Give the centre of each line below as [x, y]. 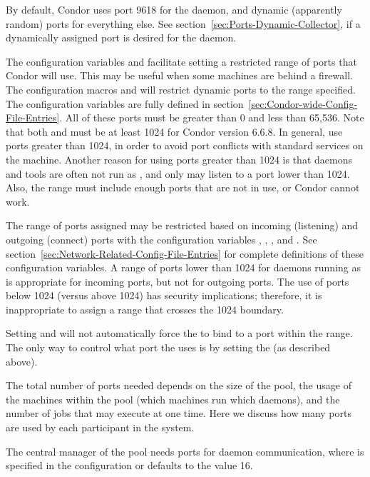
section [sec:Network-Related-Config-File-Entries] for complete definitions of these [185, 253]
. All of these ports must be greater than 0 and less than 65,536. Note [212, 117]
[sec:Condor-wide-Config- [303, 103]
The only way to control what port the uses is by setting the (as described [168, 347]
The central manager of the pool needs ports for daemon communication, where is [185, 451]
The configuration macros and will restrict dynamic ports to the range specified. [181, 89]
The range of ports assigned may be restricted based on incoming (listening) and [182, 225]
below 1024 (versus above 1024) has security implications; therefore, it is [164, 295]
